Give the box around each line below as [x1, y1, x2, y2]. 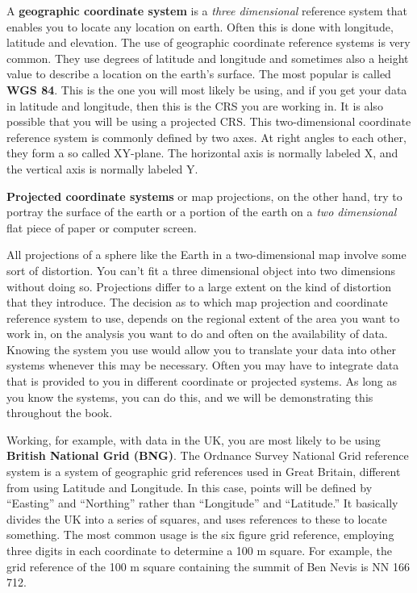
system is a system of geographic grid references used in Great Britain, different [6, 463, 401, 480]
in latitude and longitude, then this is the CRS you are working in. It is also [6, 97, 383, 114]
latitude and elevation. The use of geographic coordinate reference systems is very [6, 34, 411, 51]
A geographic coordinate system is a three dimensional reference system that [6, 2, 407, 19]
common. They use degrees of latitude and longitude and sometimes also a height [6, 49, 409, 66]
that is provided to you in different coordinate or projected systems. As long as [6, 373, 398, 390]
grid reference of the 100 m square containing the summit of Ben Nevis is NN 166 [6, 558, 410, 574]
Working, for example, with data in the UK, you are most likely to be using [6, 431, 381, 448]
